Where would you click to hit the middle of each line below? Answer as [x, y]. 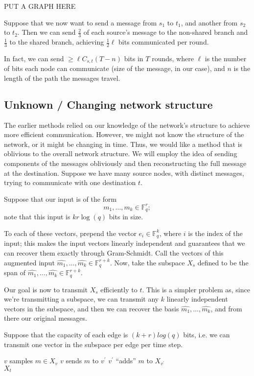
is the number [226, 58]
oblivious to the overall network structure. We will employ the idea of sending [121, 153]
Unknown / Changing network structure [108, 104]
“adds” [126, 361]
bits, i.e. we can [207, 334]
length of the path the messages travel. [62, 78]
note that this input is [37, 217]
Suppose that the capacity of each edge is [66, 334]
